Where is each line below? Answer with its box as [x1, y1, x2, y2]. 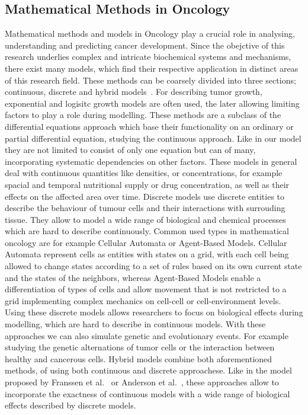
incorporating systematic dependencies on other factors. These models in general [5, 155, 297, 167]
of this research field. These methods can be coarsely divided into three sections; [5, 74, 296, 86]
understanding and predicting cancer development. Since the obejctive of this [5, 39, 285, 51]
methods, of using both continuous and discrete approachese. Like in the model [5, 364, 292, 376]
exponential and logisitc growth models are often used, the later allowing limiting [5, 97, 300, 109]
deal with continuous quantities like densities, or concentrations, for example [5, 167, 283, 179]
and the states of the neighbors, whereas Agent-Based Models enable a [5, 271, 261, 283]
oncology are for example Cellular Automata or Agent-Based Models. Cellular [5, 236, 287, 248]
